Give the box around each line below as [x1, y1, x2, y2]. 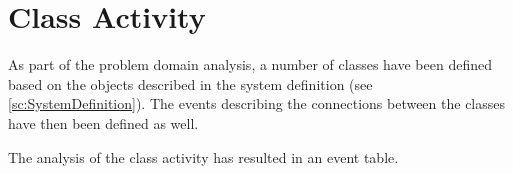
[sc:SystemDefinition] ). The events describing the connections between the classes [8, 93, 506, 114]
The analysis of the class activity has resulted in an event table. [8, 146, 399, 167]
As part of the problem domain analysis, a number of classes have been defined [8, 54, 492, 75]
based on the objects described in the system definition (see [8, 73, 373, 94]
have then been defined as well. [8, 112, 199, 133]
